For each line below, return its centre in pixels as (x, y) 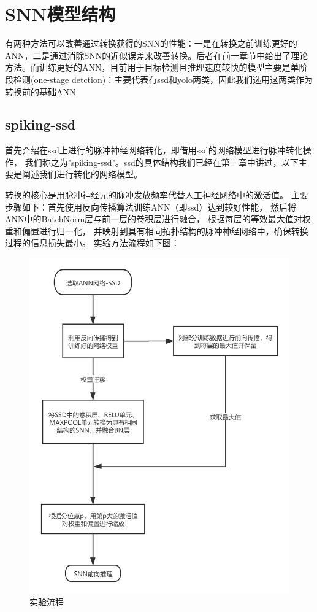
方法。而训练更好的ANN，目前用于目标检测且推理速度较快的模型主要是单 (152, 67)
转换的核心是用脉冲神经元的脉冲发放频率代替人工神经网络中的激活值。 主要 (157, 195)
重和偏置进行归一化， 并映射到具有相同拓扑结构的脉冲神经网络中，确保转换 (157, 230)
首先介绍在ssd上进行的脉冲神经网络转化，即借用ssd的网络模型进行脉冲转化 (154, 150)
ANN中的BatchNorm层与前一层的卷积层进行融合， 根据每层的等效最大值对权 (158, 219)
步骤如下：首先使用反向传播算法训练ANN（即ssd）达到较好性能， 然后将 (151, 207)
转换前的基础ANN (40, 91)
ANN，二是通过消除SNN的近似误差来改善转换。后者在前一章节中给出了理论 (157, 55)
